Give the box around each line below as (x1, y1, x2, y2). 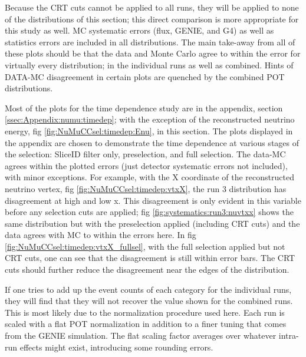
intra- (278, 329, 299, 342)
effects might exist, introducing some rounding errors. (19, 341, 213, 353)
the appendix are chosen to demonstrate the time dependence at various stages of (5, 136, 300, 148)
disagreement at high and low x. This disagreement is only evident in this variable (5, 194, 301, 206)
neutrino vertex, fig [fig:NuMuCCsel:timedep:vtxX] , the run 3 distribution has (5, 182, 287, 194)
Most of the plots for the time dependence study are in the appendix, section (5, 101, 283, 114)
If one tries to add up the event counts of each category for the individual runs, (5, 283, 292, 295)
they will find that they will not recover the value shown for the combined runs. (5, 295, 293, 307)
